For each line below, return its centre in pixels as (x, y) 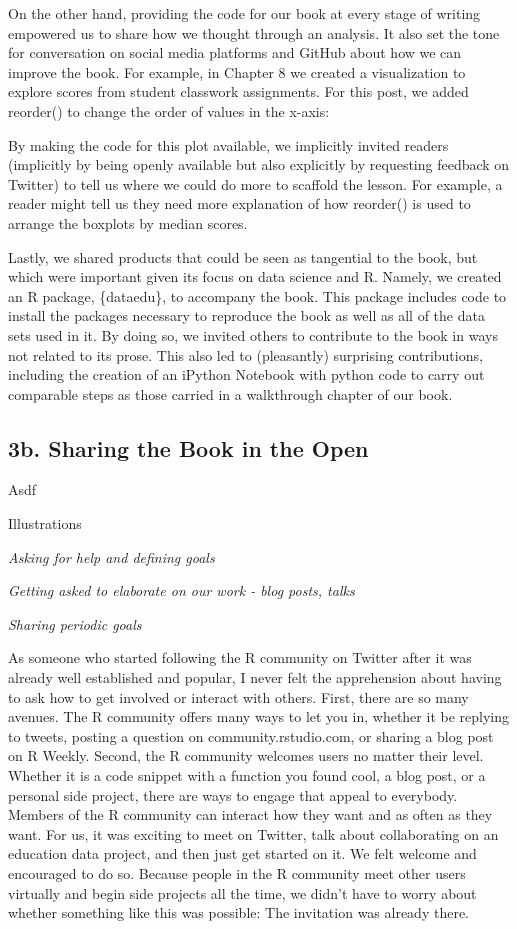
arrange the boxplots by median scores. (128, 222)
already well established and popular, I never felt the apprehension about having (255, 677)
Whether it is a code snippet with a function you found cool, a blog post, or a (247, 775)
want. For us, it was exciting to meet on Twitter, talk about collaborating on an (253, 833)
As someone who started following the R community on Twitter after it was (240, 657)
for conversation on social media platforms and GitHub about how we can (235, 52)
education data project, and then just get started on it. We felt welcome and (242, 853)
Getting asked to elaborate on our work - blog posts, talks (181, 590)
